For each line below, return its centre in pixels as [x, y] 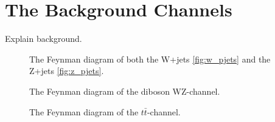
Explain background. [44, 39]
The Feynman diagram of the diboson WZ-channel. [125, 91]
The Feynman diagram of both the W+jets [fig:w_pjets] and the [150, 59]
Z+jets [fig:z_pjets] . [67, 71]
